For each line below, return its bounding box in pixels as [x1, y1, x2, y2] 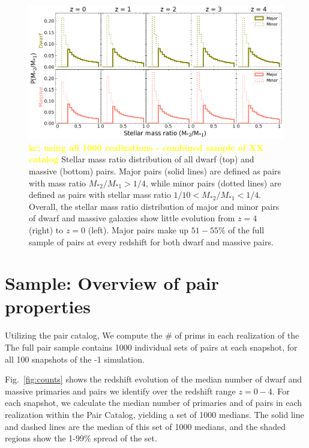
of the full [228, 223, 265, 236]
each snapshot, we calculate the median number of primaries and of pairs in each [5, 396, 302, 409]
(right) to [29, 223, 64, 236]
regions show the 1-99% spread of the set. [5, 432, 157, 444]
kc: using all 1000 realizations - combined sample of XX [29, 141, 264, 153]
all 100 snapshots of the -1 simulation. [5, 352, 145, 365]
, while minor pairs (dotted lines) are [145, 176, 281, 189]
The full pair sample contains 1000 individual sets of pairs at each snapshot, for [5, 341, 298, 354]
